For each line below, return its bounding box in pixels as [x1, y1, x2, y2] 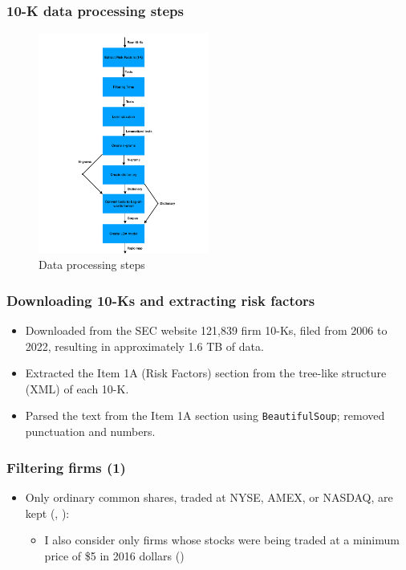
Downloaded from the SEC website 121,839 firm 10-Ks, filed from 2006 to [25, 322, 388, 339]
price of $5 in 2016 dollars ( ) [44, 547, 185, 564]
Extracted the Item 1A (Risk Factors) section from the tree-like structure [25, 364, 387, 381]
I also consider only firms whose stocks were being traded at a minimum [44, 531, 400, 548]
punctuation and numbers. [25, 423, 156, 440]
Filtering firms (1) [6, 457, 126, 477]
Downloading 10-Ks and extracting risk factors [6, 290, 315, 310]
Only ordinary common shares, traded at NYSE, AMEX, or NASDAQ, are [25, 488, 393, 505]
